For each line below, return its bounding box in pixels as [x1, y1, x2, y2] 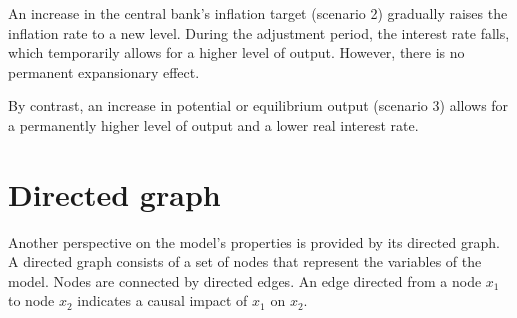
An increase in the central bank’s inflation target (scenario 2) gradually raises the [8, 3, 508, 23]
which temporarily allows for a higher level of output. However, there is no [8, 42, 465, 63]
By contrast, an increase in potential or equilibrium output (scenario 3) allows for [8, 95, 509, 116]
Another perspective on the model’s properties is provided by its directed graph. [8, 231, 500, 252]
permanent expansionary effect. [8, 61, 200, 82]
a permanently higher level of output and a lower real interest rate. [8, 114, 419, 135]
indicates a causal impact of [77, 290, 248, 311]
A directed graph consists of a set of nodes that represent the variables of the [8, 251, 482, 272]
